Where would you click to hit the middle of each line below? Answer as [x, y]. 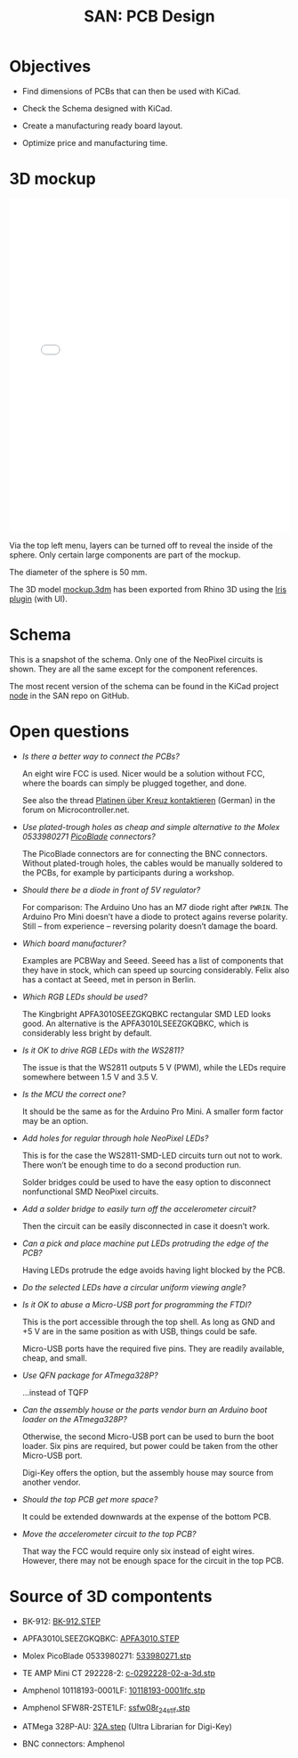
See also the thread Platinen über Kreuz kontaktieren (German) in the [149, 800]
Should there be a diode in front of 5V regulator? [111, 890]
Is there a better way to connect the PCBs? [101, 756]
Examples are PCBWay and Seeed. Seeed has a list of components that [153, 960]
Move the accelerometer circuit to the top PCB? [109, 1534]
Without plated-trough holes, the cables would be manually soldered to [152, 863]
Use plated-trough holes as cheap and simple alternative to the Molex [151, 826]
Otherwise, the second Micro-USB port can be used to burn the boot [148, 1437]
